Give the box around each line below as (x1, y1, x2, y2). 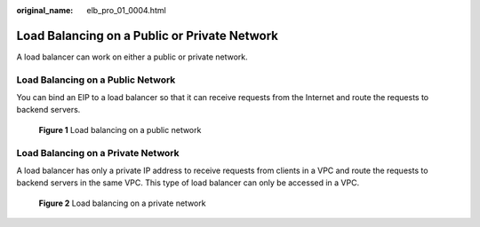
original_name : (16, 5, 74, 15)
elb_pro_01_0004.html (86, 5, 166, 15)
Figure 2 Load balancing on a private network (38, 198, 206, 208)
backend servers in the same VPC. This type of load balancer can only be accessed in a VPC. (16, 177, 360, 188)
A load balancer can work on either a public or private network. (16, 51, 248, 62)
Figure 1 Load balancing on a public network (38, 124, 202, 135)
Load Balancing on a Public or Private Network (16, 27, 279, 43)
